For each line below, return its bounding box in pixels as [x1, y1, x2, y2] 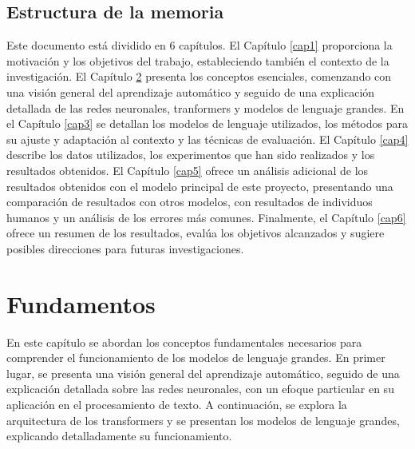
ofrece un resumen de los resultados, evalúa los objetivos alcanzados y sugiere [6, 224, 385, 241]
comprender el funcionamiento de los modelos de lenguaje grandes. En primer [6, 349, 385, 366]
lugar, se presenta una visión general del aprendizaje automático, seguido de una [6, 364, 400, 381]
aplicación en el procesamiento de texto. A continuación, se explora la [6, 396, 347, 413]
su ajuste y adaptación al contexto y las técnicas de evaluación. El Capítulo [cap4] [6, 130, 409, 147]
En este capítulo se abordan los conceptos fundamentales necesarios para [6, 333, 362, 350]
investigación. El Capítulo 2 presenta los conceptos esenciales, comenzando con [6, 68, 392, 85]
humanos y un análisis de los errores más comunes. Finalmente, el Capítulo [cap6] [6, 209, 406, 225]
